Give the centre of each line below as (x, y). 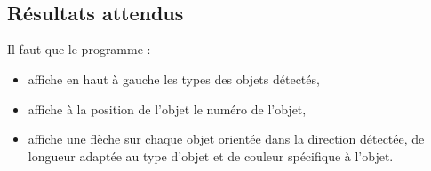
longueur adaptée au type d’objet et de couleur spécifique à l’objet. (211, 155)
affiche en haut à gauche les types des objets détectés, (174, 78)
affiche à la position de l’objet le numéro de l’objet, (167, 109)
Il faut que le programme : (79, 49)
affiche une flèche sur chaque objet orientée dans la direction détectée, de (226, 139)
